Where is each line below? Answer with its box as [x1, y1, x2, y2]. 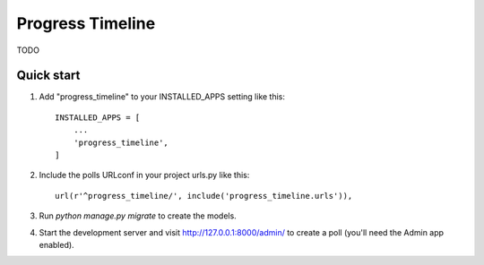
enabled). [39, 239, 75, 250]
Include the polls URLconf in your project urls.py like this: [39, 170, 250, 181]
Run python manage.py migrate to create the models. [39, 210, 237, 221]
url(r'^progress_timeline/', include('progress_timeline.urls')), [55, 191, 353, 201]
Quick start [16, 68, 81, 83]
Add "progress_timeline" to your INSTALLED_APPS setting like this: [39, 91, 286, 102]
